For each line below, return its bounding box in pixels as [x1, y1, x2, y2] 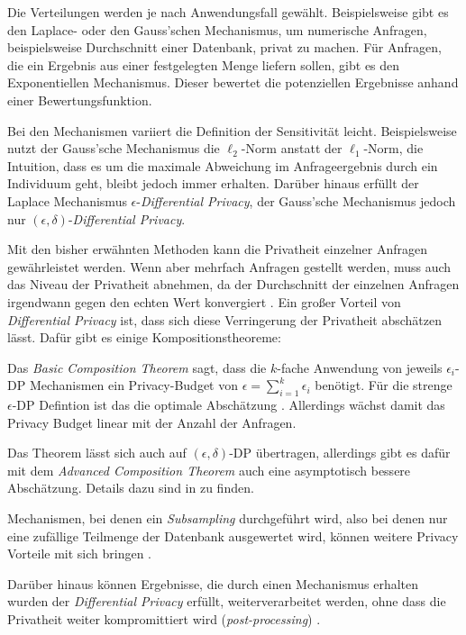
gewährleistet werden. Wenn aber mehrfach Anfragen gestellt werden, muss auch [7, 257, 452, 276]
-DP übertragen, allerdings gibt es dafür [229, 443, 451, 462]
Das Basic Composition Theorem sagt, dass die [7, 358, 267, 376]
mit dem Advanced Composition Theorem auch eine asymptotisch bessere [7, 460, 411, 479]
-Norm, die [363, 139, 424, 158]
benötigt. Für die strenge [315, 376, 452, 395]
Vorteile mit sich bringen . [7, 544, 152, 563]
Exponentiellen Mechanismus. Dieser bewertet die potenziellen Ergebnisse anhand [7, 73, 459, 92]
